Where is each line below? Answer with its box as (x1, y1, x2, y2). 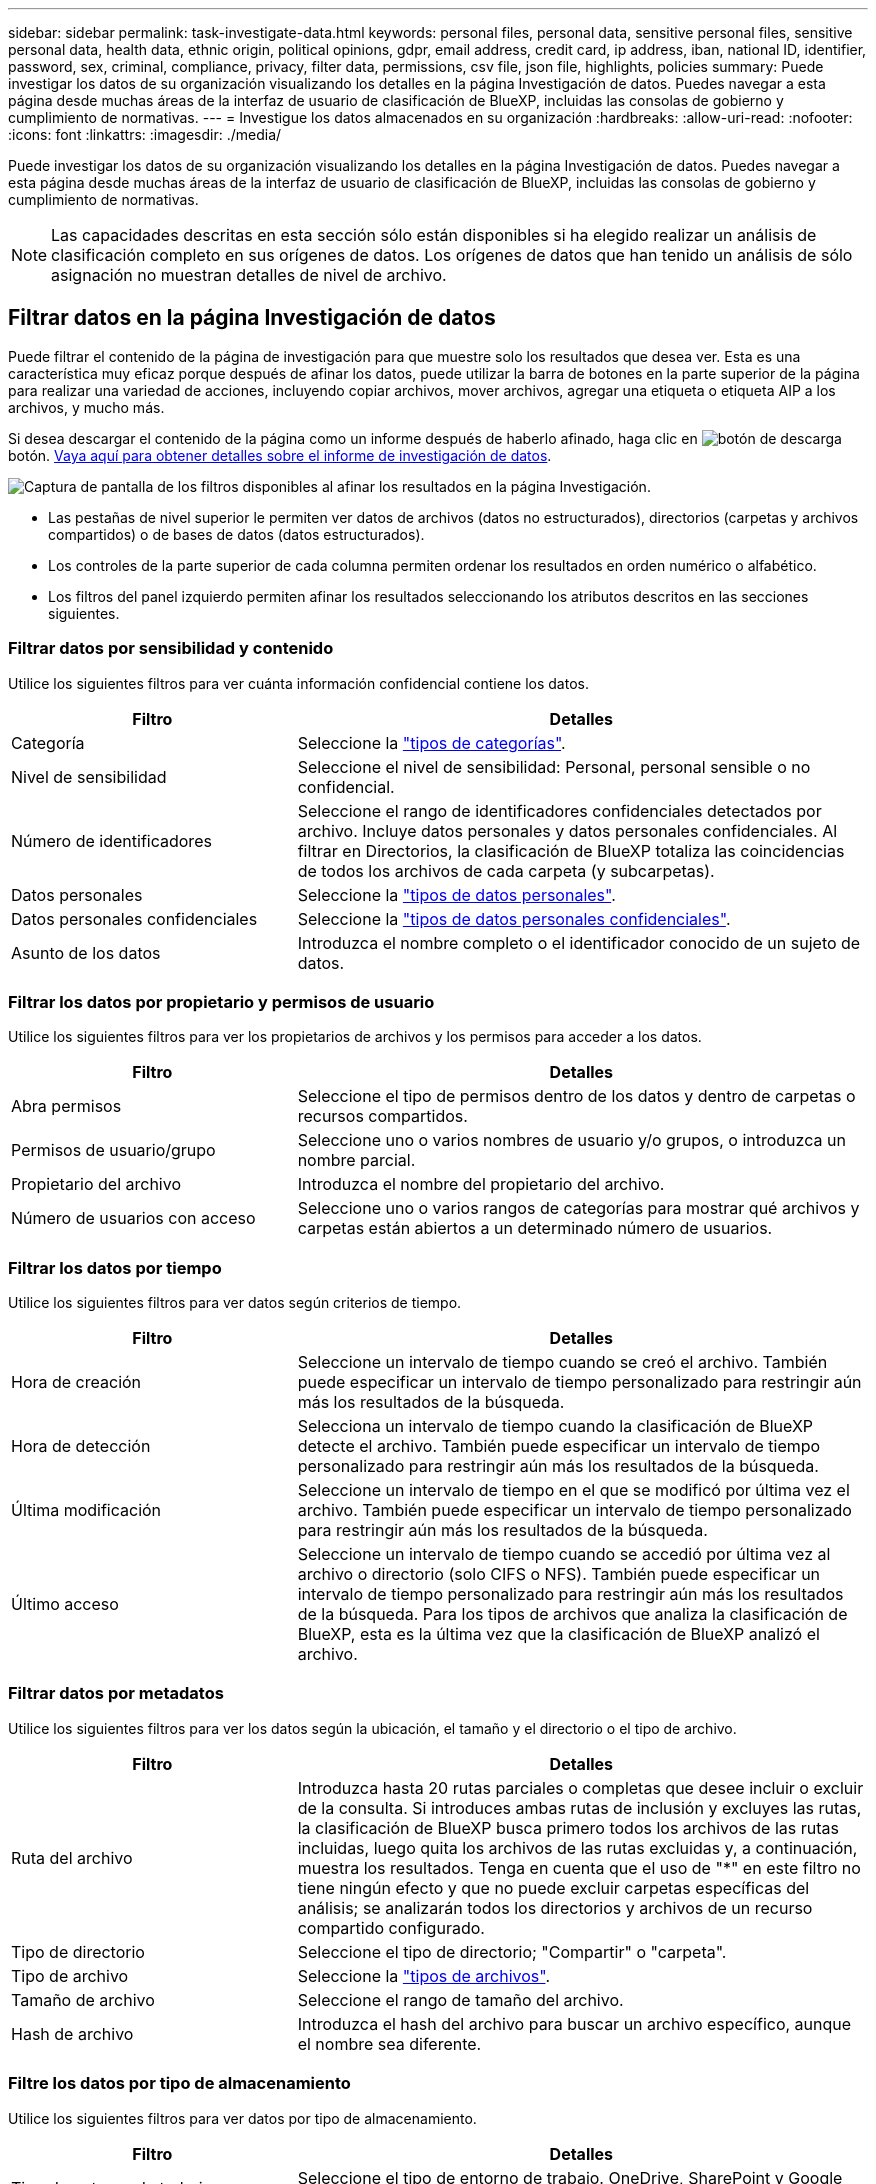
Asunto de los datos (11, 942, 161, 963)
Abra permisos (11, 1096, 122, 1117)
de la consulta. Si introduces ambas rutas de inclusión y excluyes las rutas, (297, 1797, 862, 1818)
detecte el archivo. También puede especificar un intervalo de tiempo (297, 1436, 821, 1457)
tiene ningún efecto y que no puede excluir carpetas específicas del (297, 1877, 810, 1898)
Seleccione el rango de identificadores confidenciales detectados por (297, 800, 822, 821)
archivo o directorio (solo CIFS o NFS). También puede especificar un (297, 1564, 821, 1585)
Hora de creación (11, 1372, 142, 1393)
